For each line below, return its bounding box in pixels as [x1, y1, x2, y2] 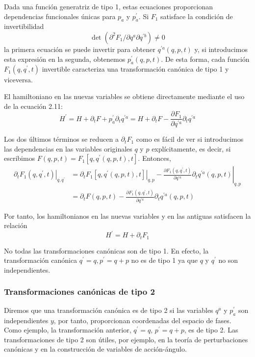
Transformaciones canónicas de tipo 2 [4, 285, 155, 298]
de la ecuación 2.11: [4, 101, 63, 111]
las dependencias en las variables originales [4, 143, 132, 153]
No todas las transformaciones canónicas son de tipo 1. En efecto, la [4, 245, 209, 255]
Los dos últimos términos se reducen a [4, 134, 119, 144]
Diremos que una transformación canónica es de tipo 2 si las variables [4, 305, 213, 315]
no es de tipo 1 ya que [131, 255, 198, 265]
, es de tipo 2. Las [184, 325, 238, 335]
